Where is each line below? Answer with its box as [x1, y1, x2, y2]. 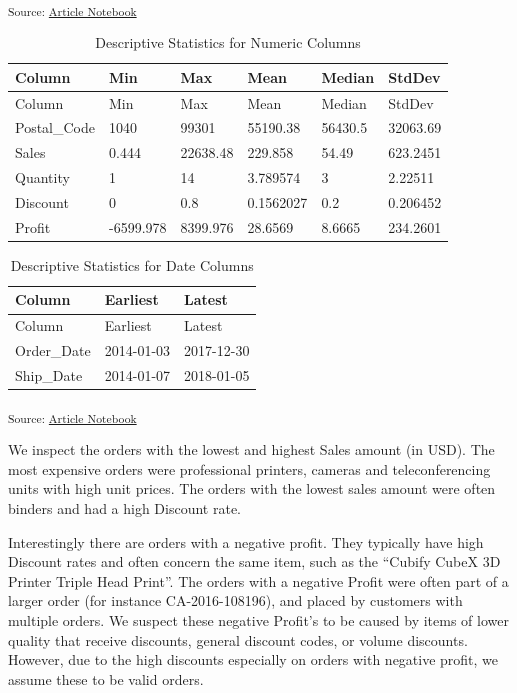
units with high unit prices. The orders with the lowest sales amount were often [8, 478, 496, 499]
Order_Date [15, 340, 91, 361]
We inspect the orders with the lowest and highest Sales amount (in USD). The [8, 439, 495, 460]
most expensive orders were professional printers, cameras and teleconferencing [8, 458, 491, 479]
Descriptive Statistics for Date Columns [10, 254, 254, 275]
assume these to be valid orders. [8, 668, 204, 689]
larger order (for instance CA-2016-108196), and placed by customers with [8, 590, 463, 611]
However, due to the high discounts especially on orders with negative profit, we [8, 649, 499, 670]
